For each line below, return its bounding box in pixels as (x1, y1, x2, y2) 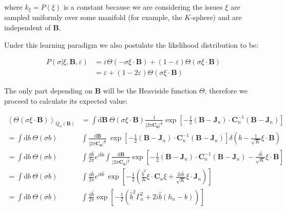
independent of (4, 22, 51, 33)
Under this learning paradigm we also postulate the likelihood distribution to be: (4, 39, 259, 50)
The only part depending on (4, 85, 92, 96)
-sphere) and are (190, 12, 242, 23)
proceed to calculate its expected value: (4, 95, 128, 106)
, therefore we (204, 85, 247, 96)
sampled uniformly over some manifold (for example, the (4, 12, 182, 23)
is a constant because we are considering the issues (63, 2, 223, 12)
